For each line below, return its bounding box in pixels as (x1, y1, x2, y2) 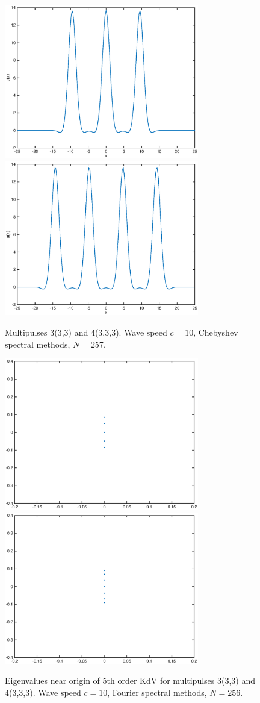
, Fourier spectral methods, (107, 686, 207, 698)
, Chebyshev (193, 325, 238, 338)
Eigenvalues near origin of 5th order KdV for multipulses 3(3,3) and (5, 674, 255, 687)
